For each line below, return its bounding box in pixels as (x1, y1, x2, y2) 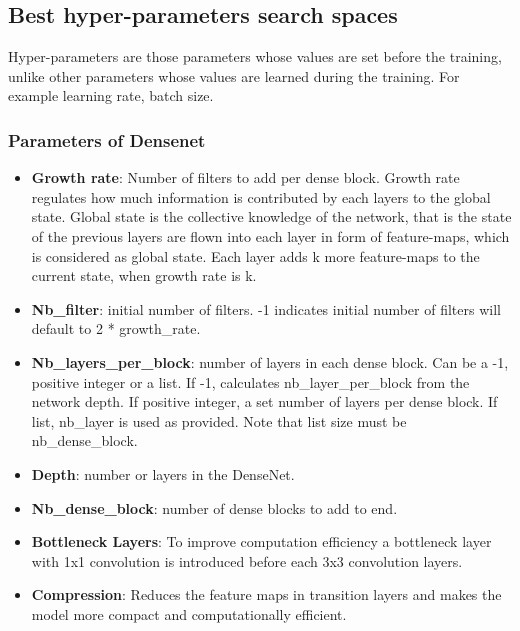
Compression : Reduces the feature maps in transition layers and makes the (31, 584, 502, 605)
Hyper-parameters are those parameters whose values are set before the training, (8, 46, 502, 67)
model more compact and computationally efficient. (31, 603, 347, 624)
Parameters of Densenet (8, 127, 206, 152)
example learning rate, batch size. (8, 85, 214, 106)
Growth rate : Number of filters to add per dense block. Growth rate (31, 167, 460, 188)
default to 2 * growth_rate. (31, 318, 201, 339)
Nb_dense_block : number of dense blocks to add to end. (31, 497, 398, 518)
